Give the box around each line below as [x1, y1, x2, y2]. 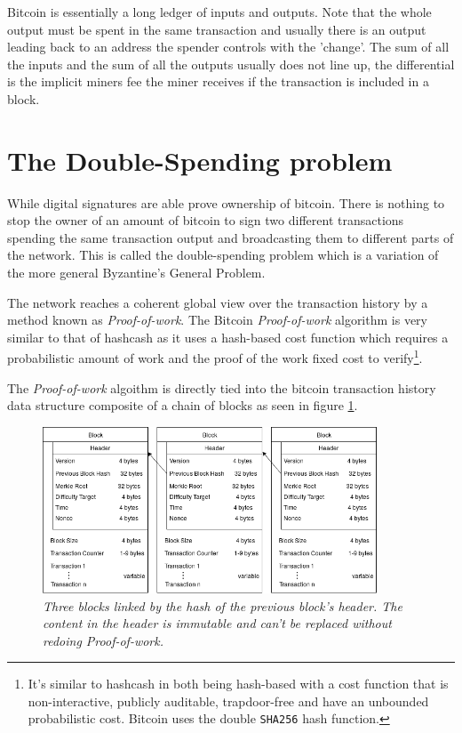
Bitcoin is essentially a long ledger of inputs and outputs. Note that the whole [7, 3, 432, 20]
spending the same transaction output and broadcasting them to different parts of [7, 228, 454, 246]
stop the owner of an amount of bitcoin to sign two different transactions [7, 211, 404, 230]
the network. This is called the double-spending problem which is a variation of [7, 246, 439, 264]
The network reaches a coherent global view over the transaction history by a [7, 293, 428, 311]
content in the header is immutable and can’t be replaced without [43, 614, 392, 632]
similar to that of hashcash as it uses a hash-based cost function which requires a [7, 327, 449, 346]
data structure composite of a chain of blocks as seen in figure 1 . [7, 396, 358, 415]
